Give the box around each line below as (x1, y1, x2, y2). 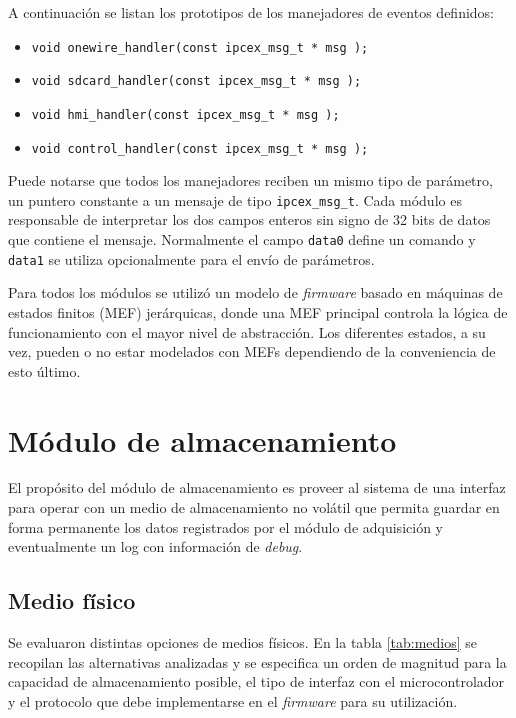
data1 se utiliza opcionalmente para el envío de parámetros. (8, 248, 375, 269)
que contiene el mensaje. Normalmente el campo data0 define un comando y (8, 229, 476, 250)
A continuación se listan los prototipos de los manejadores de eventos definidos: (8, 2, 495, 22)
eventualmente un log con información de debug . (8, 536, 303, 557)
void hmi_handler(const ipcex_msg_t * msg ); (31, 107, 340, 122)
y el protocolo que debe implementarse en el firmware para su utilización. (8, 690, 458, 711)
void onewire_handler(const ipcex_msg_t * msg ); (31, 40, 369, 55)
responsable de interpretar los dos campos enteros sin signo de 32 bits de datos (8, 209, 491, 230)
